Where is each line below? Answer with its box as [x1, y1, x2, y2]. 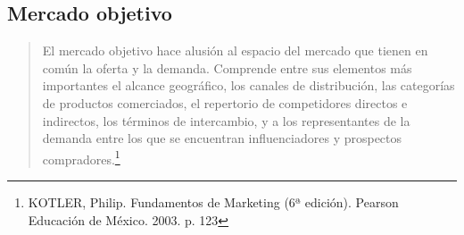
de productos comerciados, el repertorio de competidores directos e [42, 93, 408, 112]
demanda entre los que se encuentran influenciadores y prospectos [42, 129, 402, 147]
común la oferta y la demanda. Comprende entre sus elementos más [42, 58, 412, 77]
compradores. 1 [42, 147, 120, 168]
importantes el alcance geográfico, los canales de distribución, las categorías [42, 76, 455, 95]
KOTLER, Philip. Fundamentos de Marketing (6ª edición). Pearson [28, 193, 399, 212]
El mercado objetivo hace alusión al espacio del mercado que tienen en [42, 41, 428, 60]
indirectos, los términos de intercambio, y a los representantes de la [42, 111, 410, 130]
